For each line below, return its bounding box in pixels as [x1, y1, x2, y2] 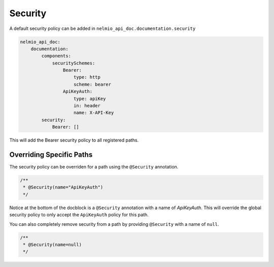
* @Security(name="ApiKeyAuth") [23, 184, 104, 190]
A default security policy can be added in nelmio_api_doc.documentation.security [9, 25, 196, 31]
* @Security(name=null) [23, 242, 82, 248]
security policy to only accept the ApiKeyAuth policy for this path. [9, 212, 149, 218]
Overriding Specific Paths [9, 150, 93, 159]
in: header [74, 103, 101, 109]
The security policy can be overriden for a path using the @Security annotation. [9, 164, 179, 170]
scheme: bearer [74, 81, 112, 87]
